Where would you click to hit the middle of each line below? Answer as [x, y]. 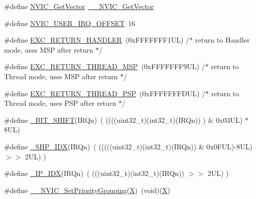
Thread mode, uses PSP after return [60, 103]
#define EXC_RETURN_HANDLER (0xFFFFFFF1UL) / [97, 40]
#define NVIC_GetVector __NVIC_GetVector [79, 6]
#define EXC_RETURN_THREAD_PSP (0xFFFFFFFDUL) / [105, 93]
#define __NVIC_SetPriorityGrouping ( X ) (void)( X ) [87, 190]
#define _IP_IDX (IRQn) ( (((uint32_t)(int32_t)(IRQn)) [94, 173]
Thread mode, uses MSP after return [61, 76]
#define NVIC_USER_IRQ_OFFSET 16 [70, 23]
